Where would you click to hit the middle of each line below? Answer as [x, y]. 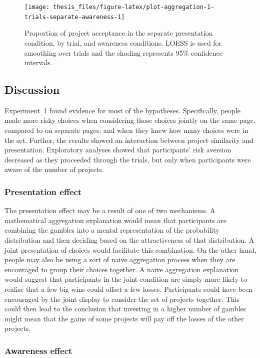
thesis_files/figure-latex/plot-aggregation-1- [134, 7]
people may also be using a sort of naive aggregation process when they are [120, 259]
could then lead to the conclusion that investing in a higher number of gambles [125, 309]
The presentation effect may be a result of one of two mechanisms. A [110, 210]
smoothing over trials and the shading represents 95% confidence [124, 52]
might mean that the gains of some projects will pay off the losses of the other [124, 318]
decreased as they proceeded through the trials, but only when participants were [128, 159]
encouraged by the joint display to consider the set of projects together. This [122, 299]
